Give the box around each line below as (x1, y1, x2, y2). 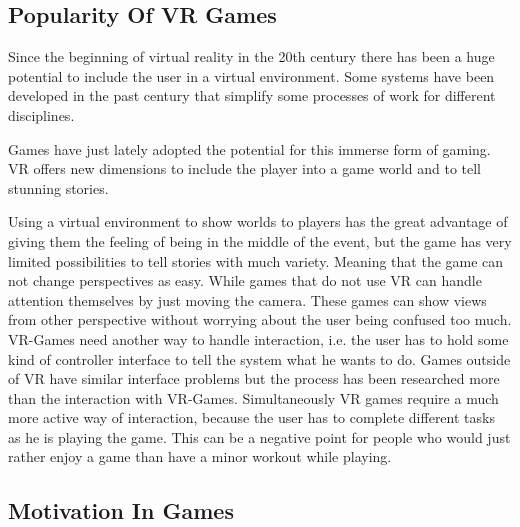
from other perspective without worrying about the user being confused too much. (8, 309, 512, 330)
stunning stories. (8, 177, 109, 198)
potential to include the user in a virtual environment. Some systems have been (8, 65, 495, 86)
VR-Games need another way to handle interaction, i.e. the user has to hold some (8, 328, 509, 349)
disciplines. (8, 104, 75, 125)
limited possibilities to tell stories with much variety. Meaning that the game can (8, 250, 504, 271)
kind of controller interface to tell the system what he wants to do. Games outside (8, 348, 511, 369)
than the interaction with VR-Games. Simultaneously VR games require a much (8, 387, 499, 408)
